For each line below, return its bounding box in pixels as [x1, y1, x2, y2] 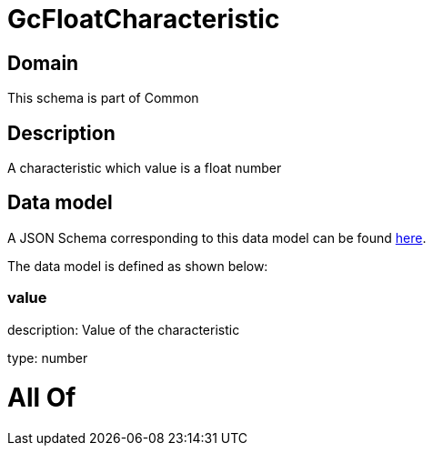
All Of [7, 382, 76, 414]
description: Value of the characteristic [7, 321, 240, 337]
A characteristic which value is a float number [7, 160, 282, 176]
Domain [7, 51, 79, 75]
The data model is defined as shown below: [7, 257, 268, 274]
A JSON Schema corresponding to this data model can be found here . [7, 229, 427, 246]
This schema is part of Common [7, 90, 199, 106]
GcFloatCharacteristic [7, 4, 280, 35]
